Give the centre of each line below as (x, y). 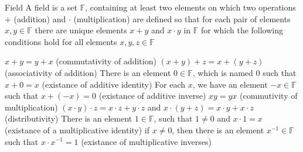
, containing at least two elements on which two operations (190, 7)
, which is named (223, 72)
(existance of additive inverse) (152, 96)
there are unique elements (81, 30)
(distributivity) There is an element (69, 118)
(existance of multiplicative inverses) (146, 141)
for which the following (242, 30)
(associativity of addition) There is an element (88, 72)
